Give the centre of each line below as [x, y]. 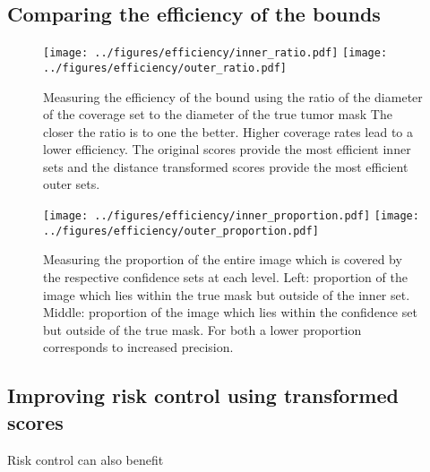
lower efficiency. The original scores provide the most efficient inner [227, 149]
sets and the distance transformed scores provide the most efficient [226, 166]
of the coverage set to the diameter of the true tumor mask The [218, 114]
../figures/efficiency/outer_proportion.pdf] [181, 231]
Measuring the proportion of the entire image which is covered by [223, 259]
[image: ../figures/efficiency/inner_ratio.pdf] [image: [215, 53]
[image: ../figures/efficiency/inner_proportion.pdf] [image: [231, 216]
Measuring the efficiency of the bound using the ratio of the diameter [233, 96]
